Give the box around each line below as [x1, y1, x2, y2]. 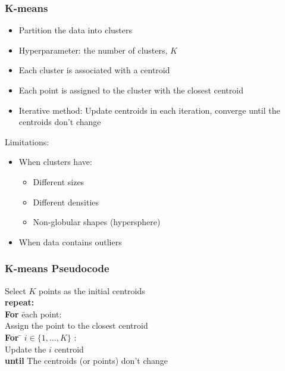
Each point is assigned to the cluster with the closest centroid [18, 84, 243, 96]
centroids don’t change [18, 116, 101, 128]
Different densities [33, 195, 99, 208]
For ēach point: [5, 307, 62, 320]
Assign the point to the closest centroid [5, 319, 148, 332]
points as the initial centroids [38, 284, 145, 297]
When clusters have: [18, 155, 92, 168]
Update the [5, 342, 46, 355]
